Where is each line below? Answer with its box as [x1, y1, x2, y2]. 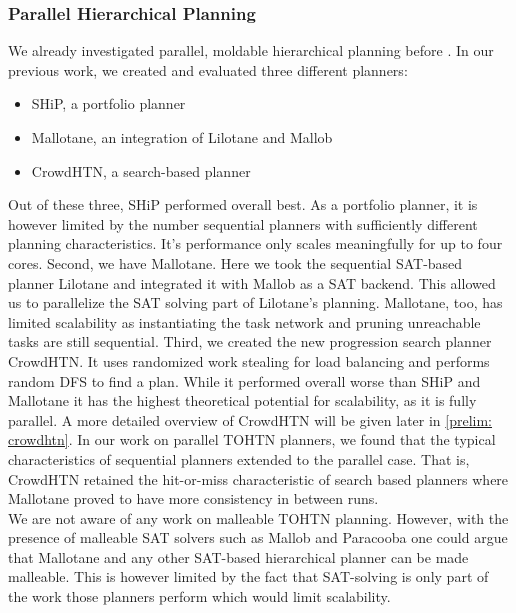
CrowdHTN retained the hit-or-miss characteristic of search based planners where [8, 468, 509, 489]
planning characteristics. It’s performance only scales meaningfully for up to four [8, 233, 503, 254]
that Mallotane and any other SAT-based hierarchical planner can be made [8, 546, 469, 567]
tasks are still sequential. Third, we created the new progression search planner [8, 331, 492, 352]
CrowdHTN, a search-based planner [31, 160, 251, 181]
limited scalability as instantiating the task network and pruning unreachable [8, 311, 481, 332]
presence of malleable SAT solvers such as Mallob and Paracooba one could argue [8, 527, 508, 548]
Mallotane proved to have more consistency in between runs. [8, 488, 379, 509]
